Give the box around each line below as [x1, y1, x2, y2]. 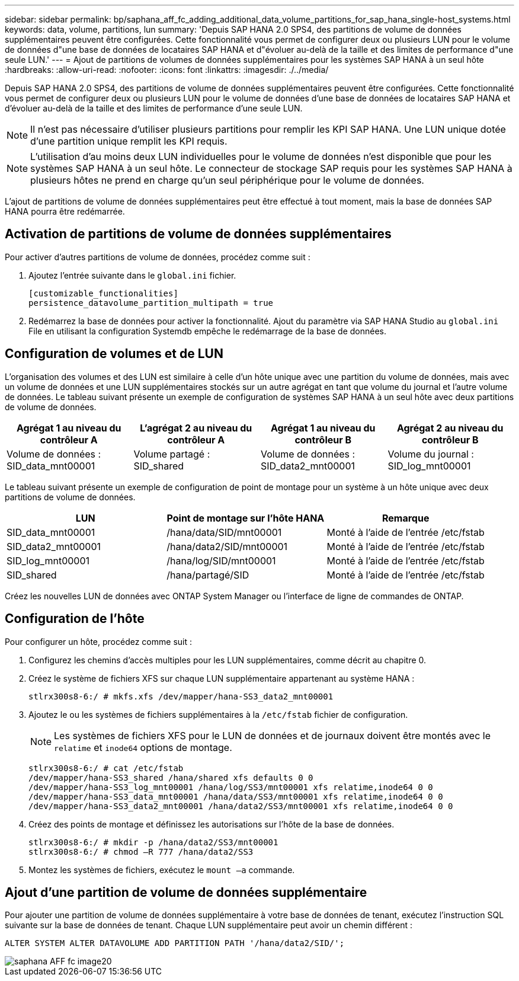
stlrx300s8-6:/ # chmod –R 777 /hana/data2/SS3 [28, 846, 254, 857]
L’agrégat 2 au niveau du [140, 421, 252, 434]
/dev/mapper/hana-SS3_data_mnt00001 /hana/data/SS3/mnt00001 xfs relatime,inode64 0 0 [28, 791, 443, 801]
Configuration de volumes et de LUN [5, 346, 223, 362]
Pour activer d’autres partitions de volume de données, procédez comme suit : [5, 251, 310, 262]
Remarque [382, 512, 430, 524]
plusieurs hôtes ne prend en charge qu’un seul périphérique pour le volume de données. [30, 174, 424, 186]
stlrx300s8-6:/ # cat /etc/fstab [28, 763, 184, 773]
